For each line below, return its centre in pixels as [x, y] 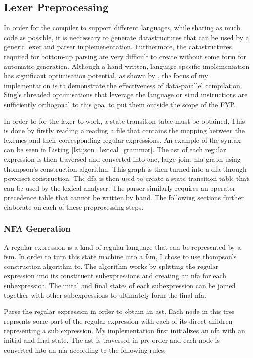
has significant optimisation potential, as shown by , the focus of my [106, 76]
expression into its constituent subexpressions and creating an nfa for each [115, 276]
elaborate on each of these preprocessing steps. [74, 207]
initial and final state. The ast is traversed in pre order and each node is [112, 340]
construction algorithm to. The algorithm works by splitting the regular [111, 266]
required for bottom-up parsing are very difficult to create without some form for [125, 56]
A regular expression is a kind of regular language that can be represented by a [123, 247]
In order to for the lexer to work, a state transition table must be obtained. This [125, 121]
